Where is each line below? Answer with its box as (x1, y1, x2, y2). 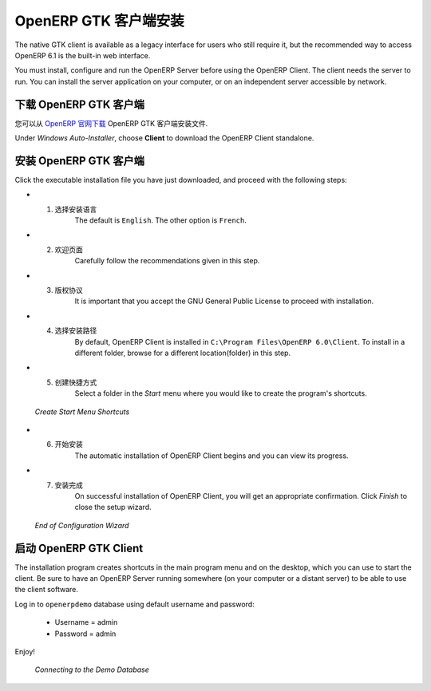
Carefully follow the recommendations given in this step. (74, 256, 260, 266)
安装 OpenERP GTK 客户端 (14, 154, 145, 168)
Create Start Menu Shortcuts (34, 407, 130, 417)
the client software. (14, 585, 79, 594)
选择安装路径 (54, 326, 97, 335)
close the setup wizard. (74, 503, 152, 512)
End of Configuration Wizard (34, 520, 129, 530)
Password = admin (54, 629, 117, 638)
